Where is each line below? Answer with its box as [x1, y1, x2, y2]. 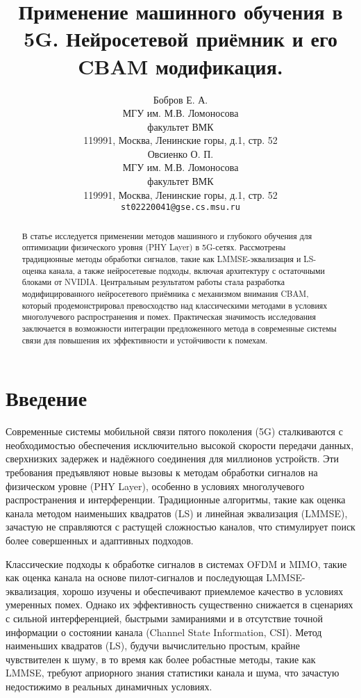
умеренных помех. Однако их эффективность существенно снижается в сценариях [6, 597, 353, 612]
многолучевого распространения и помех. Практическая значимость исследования [22, 311, 316, 323]
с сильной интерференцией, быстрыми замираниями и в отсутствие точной [6, 610, 324, 625]
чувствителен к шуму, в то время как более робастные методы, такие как [6, 651, 316, 666]
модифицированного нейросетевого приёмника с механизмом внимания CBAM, [22, 287, 309, 299]
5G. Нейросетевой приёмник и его [24, 24, 337, 53]
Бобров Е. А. [153, 92, 208, 106]
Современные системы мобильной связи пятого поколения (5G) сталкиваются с [6, 424, 343, 439]
